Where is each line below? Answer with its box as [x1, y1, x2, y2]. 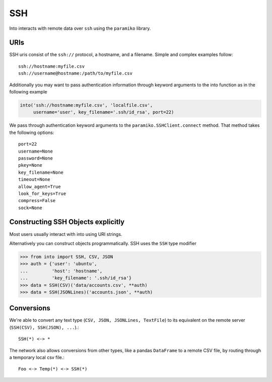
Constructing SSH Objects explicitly [9, 218, 125, 226]
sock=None [18, 205, 42, 211]
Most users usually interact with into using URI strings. [9, 231, 122, 237]
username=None [18, 148, 53, 154]
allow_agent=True [18, 183, 61, 189]
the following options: [9, 129, 54, 135]
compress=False [18, 198, 56, 204]
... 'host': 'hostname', [20, 268, 103, 274]
